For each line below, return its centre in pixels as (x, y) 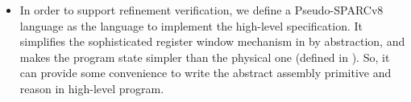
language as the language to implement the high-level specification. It (191, 25)
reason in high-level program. (92, 88)
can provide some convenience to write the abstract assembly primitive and (205, 73)
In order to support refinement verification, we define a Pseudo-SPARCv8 (201, 10)
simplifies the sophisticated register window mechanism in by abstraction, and (212, 41)
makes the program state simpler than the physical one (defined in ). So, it (205, 57)
